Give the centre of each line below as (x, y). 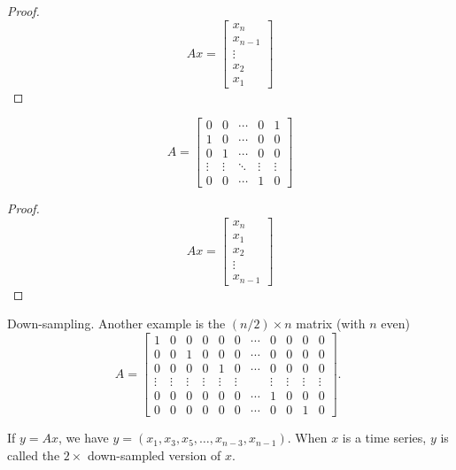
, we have (84, 438)
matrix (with (331, 324)
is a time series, (384, 438)
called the (34, 455)
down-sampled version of (155, 455)
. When (307, 438)
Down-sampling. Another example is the (116, 324)
